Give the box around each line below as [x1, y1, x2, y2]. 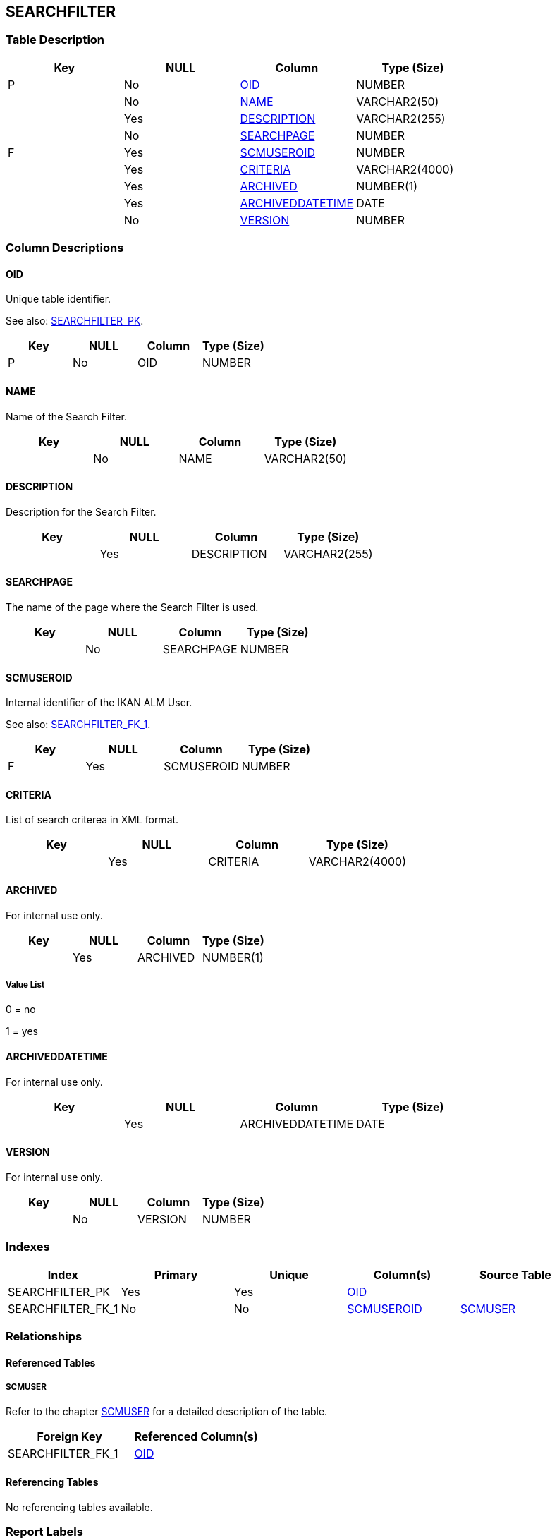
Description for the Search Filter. [6, 505, 157, 518]
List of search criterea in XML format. [6, 813, 179, 826]
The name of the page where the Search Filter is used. [6, 601, 259, 614]
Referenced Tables [6, 1356, 96, 1369]
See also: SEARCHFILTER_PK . [6, 315, 144, 327]
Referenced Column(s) [134, 1429, 258, 1444]
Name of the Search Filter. [6, 410, 127, 423]
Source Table [479, 1267, 551, 1282]
